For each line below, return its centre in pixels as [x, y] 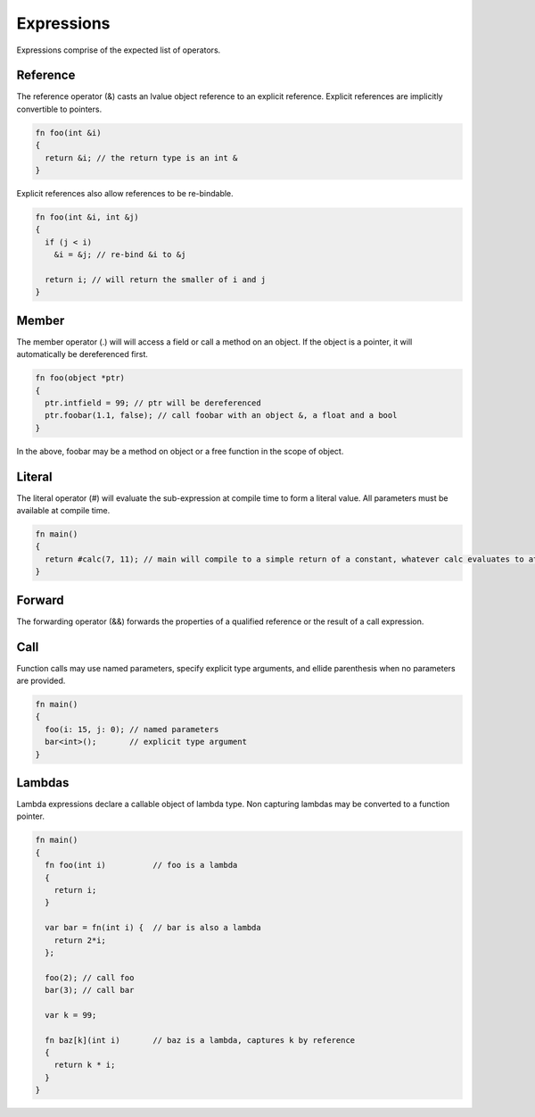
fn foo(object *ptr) [80, 378]
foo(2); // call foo [90, 977]
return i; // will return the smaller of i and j [156, 279]
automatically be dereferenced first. [82, 354]
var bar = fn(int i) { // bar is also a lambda [153, 928]
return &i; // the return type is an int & [141, 158]
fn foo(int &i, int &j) [87, 217]
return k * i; [85, 1065]
